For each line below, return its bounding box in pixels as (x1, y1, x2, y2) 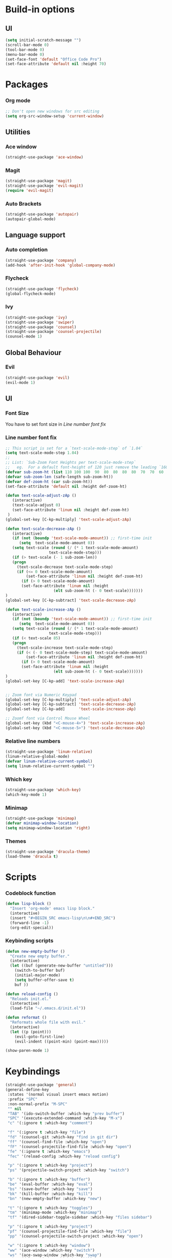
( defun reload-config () (5, 991, 58, 996)
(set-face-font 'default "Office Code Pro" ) (5, 56, 102, 62)
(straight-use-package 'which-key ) (5, 787, 81, 792)
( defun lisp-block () (5, 901, 52, 907)
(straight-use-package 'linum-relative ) (5, 749, 93, 755)
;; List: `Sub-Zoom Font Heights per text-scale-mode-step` (5, 460, 137, 465)
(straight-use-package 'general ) (5, 1083, 77, 1088)
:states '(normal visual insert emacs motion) (7, 1092, 109, 1097)
